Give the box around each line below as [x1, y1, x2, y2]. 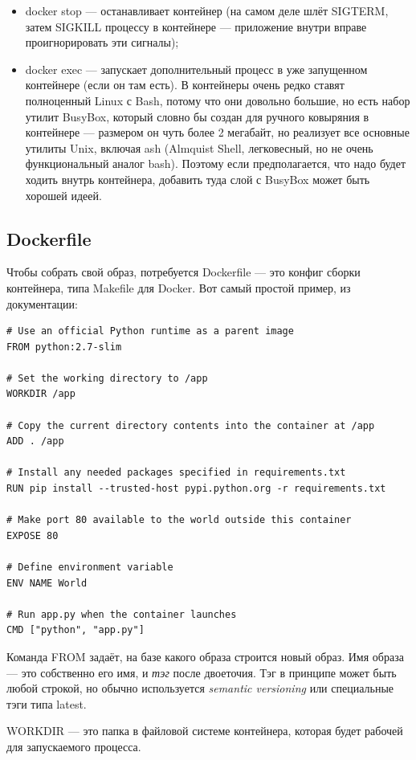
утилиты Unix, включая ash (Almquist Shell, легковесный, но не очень [25, 139, 373, 156]
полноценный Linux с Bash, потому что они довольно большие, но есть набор [25, 92, 410, 108]
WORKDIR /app [6, 388, 75, 400]
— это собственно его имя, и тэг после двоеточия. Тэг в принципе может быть [6, 664, 397, 680]
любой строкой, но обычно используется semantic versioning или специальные [6, 680, 394, 697]
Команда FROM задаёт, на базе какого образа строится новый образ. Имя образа [6, 648, 404, 664]
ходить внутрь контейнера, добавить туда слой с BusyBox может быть [25, 170, 370, 187]
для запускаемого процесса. [6, 738, 141, 754]
